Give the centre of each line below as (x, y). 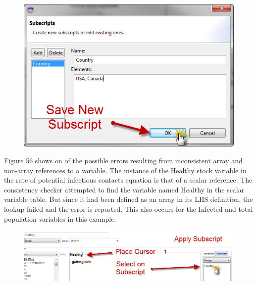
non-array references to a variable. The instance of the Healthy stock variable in (125, 170)
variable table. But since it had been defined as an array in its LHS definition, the (128, 199)
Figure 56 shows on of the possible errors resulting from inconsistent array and (123, 160)
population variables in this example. (60, 218)
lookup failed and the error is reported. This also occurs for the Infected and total (128, 209)
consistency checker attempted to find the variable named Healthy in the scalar (124, 189)
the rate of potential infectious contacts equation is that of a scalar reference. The (128, 180)
